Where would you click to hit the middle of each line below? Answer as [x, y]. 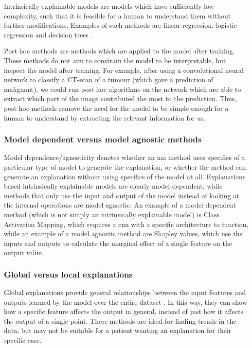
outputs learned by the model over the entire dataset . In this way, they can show [126, 302]
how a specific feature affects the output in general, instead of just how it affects [124, 311]
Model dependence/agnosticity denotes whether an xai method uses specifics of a [125, 157]
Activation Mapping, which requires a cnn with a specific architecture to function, [126, 224]
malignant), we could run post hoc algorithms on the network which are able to [123, 89]
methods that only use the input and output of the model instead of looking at [122, 195]
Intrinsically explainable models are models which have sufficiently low [109, 6]
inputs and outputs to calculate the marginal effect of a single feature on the [118, 243]
